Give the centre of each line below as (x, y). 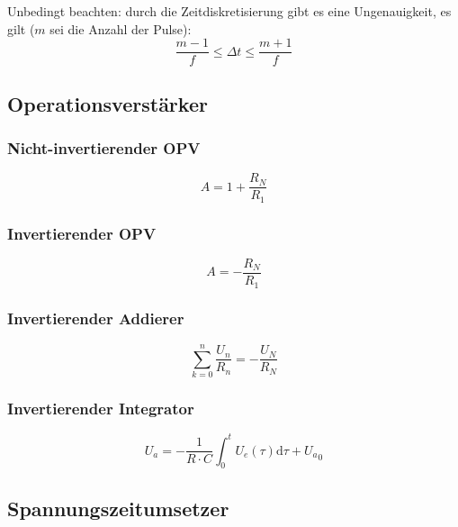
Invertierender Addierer (96, 318)
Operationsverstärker (108, 103)
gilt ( (21, 28)
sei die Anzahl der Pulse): (121, 28)
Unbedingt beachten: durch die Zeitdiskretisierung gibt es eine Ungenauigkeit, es (229, 11)
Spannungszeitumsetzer (118, 508)
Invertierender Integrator (101, 408)
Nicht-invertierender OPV (104, 147)
